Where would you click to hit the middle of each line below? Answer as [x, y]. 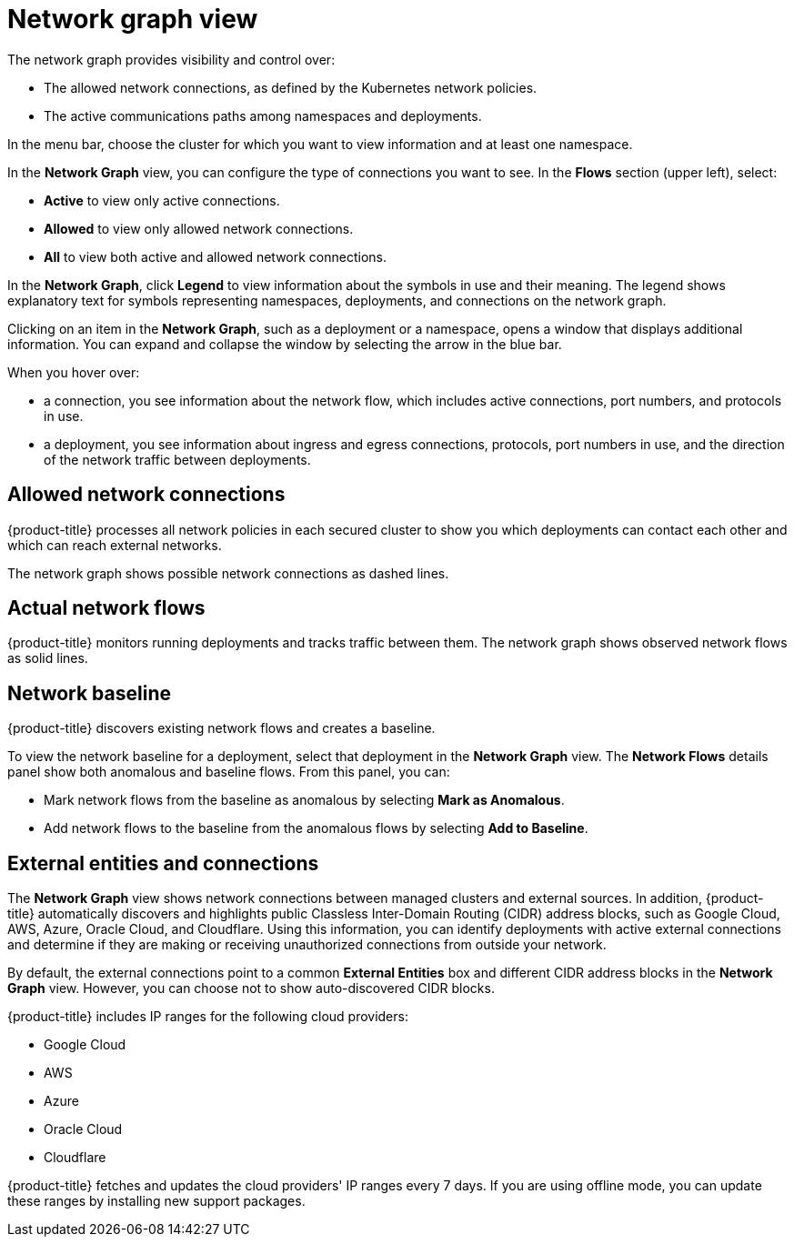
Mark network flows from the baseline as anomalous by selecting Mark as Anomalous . [304, 800]
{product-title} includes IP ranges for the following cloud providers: [208, 1017]
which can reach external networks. [115, 545]
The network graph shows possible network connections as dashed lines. [228, 573]
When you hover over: [74, 372]
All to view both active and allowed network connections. [215, 256]
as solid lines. [48, 658]
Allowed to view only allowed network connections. [199, 228]
